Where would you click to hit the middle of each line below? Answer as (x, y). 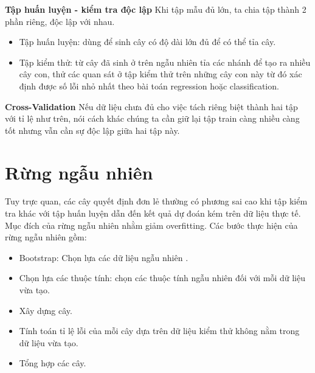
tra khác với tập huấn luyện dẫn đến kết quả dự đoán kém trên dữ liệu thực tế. (153, 213)
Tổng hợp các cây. (53, 363)
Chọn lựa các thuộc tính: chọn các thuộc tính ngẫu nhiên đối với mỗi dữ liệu (162, 278)
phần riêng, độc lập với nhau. (60, 21)
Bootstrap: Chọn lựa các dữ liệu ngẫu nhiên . (104, 257)
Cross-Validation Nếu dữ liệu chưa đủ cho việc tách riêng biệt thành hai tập (151, 106)
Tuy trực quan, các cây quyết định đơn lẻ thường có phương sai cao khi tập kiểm (156, 201)
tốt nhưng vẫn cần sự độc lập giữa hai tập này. (92, 130)
